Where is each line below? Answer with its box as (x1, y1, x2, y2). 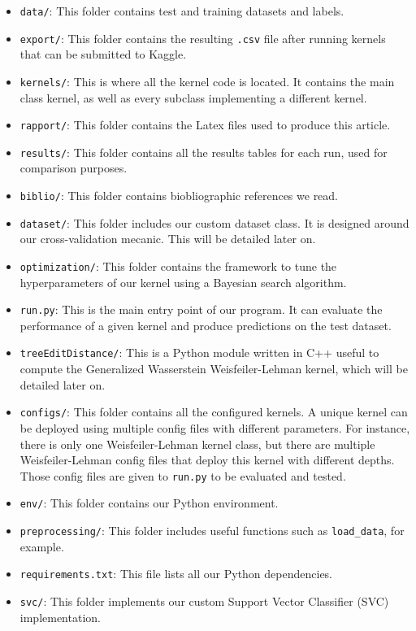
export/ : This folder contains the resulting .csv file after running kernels (19, 29, 386, 46)
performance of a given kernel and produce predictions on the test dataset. (19, 316, 392, 333)
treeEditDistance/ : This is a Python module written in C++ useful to (19, 344, 379, 361)
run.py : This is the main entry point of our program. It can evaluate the (19, 301, 383, 318)
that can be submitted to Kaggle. (19, 46, 187, 63)
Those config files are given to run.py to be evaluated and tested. (19, 467, 346, 484)
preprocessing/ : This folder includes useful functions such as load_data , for (19, 522, 405, 539)
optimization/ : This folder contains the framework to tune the (19, 257, 337, 274)
